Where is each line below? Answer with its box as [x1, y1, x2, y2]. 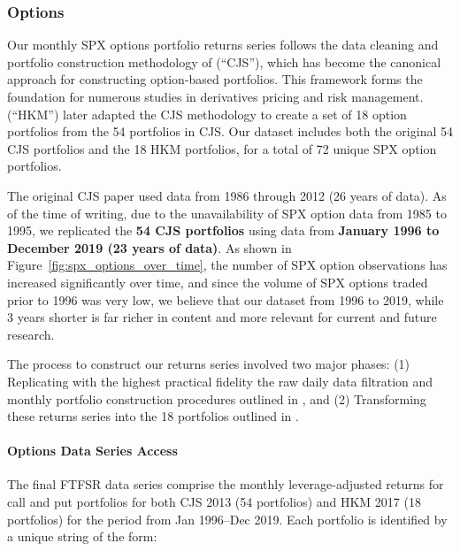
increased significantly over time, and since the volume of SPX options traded [7, 272, 428, 291]
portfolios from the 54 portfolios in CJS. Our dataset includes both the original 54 [7, 122, 453, 141]
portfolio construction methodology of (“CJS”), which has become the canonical [7, 52, 441, 71]
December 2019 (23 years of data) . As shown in [7, 238, 292, 256]
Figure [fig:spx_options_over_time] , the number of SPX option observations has [7, 256, 448, 274]
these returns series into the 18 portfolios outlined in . [7, 407, 299, 425]
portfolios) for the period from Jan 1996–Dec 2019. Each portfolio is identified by [7, 509, 448, 528]
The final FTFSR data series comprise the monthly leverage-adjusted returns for [7, 475, 444, 494]
